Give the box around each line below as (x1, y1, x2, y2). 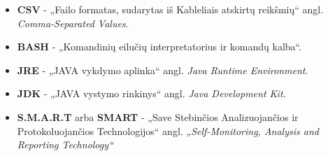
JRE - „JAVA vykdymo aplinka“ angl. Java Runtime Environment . (17, 62, 308, 77)
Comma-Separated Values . (17, 15, 129, 30)
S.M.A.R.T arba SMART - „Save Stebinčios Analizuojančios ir (17, 109, 299, 124)
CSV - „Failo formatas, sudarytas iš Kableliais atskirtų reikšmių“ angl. (17, 2, 324, 16)
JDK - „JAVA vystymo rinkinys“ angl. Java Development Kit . (17, 86, 286, 101)
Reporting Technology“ (17, 137, 113, 152)
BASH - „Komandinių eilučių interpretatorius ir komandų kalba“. (17, 39, 302, 54)
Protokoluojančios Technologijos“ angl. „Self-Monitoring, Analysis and (17, 123, 319, 138)
